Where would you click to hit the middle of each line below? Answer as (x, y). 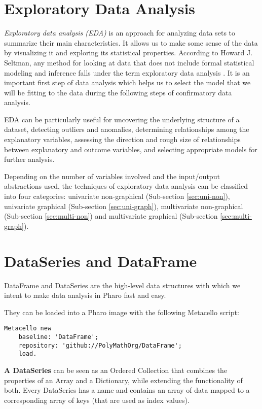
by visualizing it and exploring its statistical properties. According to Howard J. (128, 53)
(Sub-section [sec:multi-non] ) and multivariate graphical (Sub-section (111, 216)
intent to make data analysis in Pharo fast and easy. (85, 295)
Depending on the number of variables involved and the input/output (112, 176)
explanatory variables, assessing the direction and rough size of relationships (122, 139)
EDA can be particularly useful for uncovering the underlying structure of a (122, 119)
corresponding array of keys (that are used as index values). (97, 400)
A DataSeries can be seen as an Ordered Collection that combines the (116, 370)
